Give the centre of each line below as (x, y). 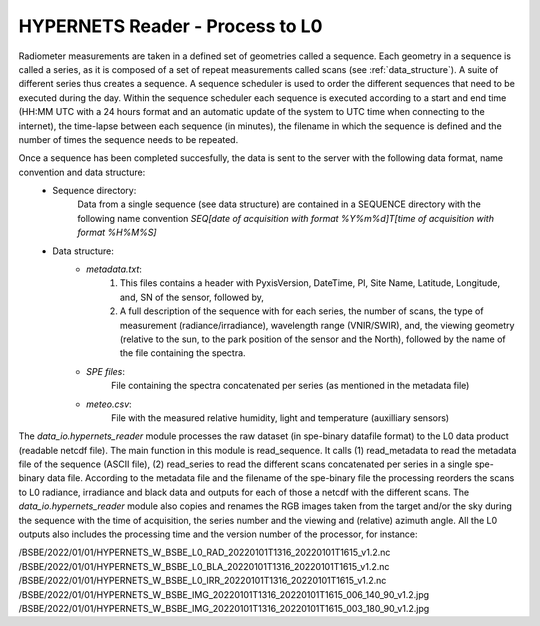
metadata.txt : (114, 269)
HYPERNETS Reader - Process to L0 (170, 26)
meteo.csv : (109, 404)
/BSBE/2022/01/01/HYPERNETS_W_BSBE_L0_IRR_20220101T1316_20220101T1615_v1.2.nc (202, 581)
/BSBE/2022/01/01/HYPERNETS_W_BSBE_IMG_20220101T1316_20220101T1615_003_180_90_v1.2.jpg (224, 608)
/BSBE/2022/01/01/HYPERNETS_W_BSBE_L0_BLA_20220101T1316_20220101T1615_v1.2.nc (204, 566)
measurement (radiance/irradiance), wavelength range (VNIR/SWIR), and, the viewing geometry (317, 325)
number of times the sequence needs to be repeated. (128, 139)
